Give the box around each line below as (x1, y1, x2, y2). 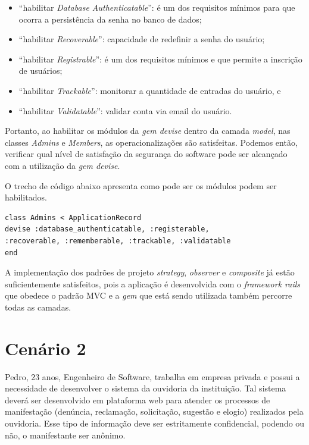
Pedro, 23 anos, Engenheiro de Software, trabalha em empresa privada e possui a (5, 370, 300, 383)
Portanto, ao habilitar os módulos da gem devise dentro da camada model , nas (5, 124, 291, 137)
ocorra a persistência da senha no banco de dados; (18, 12, 202, 25)
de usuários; (18, 64, 63, 77)
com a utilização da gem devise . (5, 159, 120, 171)
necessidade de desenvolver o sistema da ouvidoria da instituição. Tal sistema (5, 382, 286, 394)
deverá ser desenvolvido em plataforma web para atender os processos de (5, 393, 270, 406)
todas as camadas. (5, 300, 71, 313)
